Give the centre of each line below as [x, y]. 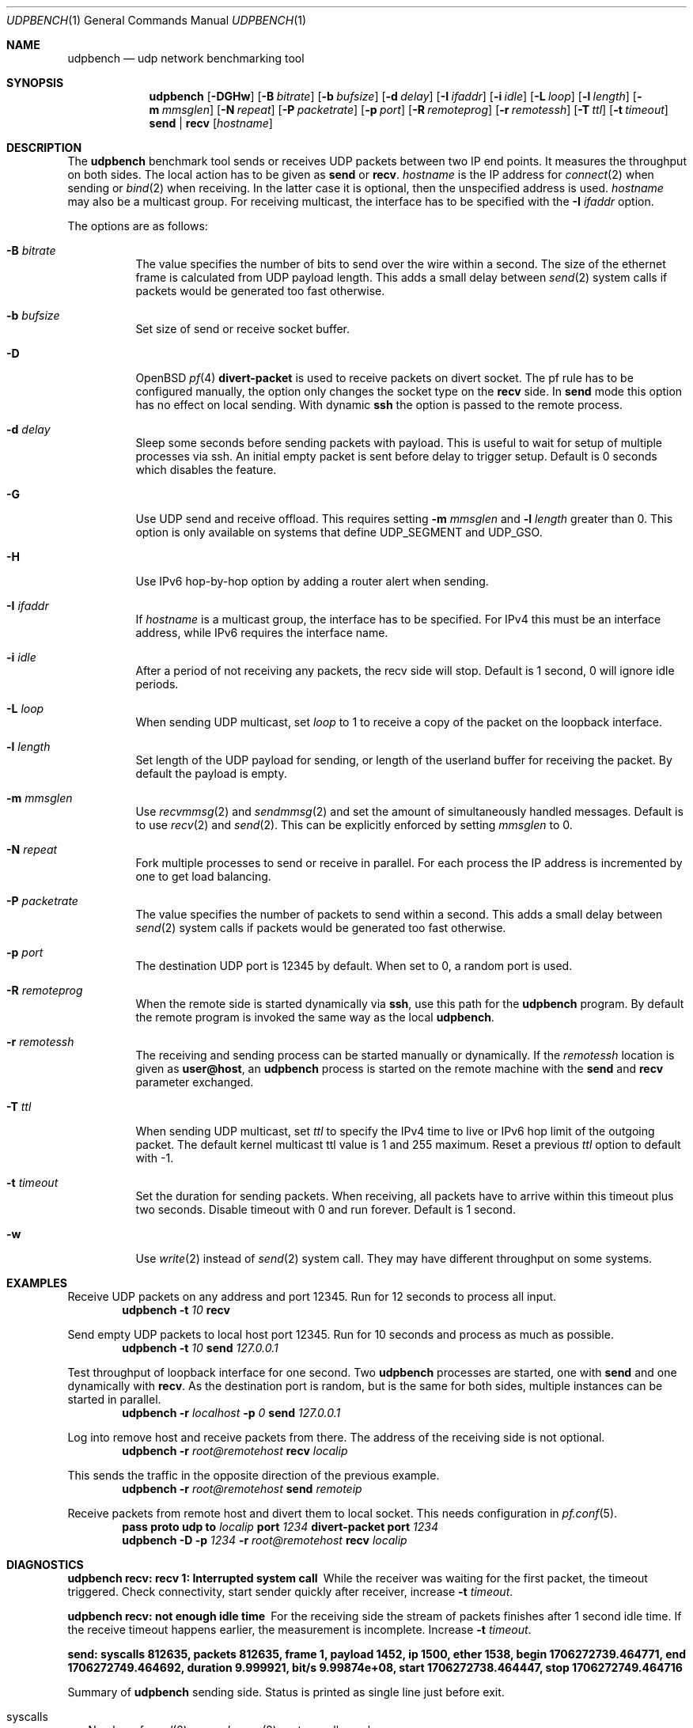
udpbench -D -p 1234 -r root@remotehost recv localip [265, 1540]
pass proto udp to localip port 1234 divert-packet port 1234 [280, 1527]
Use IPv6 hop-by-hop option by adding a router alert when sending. [312, 581]
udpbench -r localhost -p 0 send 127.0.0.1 [231, 1413]
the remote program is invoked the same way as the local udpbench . [315, 1017]
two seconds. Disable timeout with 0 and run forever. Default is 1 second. [326, 1209]
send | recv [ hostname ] [211, 123]
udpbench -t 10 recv [176, 1310]
